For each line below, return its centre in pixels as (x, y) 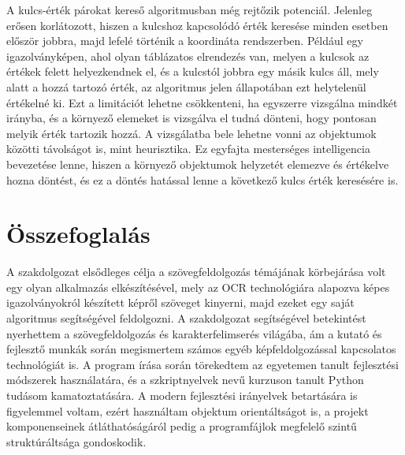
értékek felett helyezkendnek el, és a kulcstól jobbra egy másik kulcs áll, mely (193, 71)
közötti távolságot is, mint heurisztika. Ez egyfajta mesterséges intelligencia (188, 149)
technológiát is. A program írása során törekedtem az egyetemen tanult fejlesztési (202, 364)
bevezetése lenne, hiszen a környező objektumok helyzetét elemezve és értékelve (198, 164)
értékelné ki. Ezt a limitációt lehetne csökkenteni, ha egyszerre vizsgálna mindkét (202, 102)
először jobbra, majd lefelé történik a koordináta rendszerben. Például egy (185, 41)
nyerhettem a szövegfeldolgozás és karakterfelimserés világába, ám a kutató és (194, 333)
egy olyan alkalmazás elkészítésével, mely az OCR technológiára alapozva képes (198, 287)
